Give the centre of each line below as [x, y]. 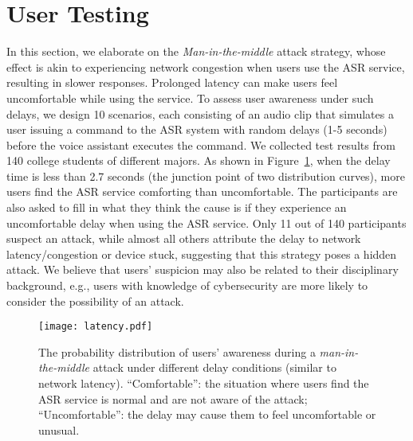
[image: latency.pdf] [96, 327]
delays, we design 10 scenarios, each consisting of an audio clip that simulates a [200, 113]
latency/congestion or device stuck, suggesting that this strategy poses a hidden [202, 254]
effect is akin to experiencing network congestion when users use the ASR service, [206, 66]
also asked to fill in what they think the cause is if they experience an [177, 207]
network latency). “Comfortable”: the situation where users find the [204, 383]
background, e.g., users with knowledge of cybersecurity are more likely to [187, 285]
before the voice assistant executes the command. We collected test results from [201, 144]
